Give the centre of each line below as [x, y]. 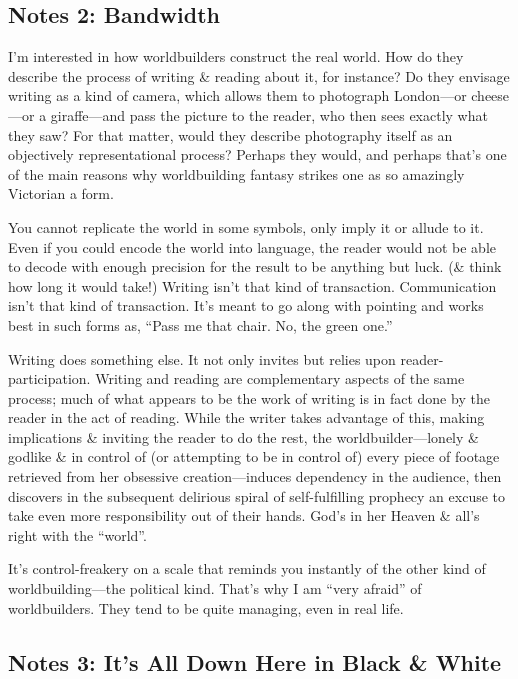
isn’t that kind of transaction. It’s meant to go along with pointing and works [246, 305]
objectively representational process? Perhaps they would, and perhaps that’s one [257, 154]
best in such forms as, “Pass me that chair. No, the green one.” [200, 324]
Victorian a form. [61, 193]
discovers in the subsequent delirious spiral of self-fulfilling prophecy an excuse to [257, 495]
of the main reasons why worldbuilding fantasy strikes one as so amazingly [236, 173]
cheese [490, 95]
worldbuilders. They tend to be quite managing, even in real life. [206, 607]
